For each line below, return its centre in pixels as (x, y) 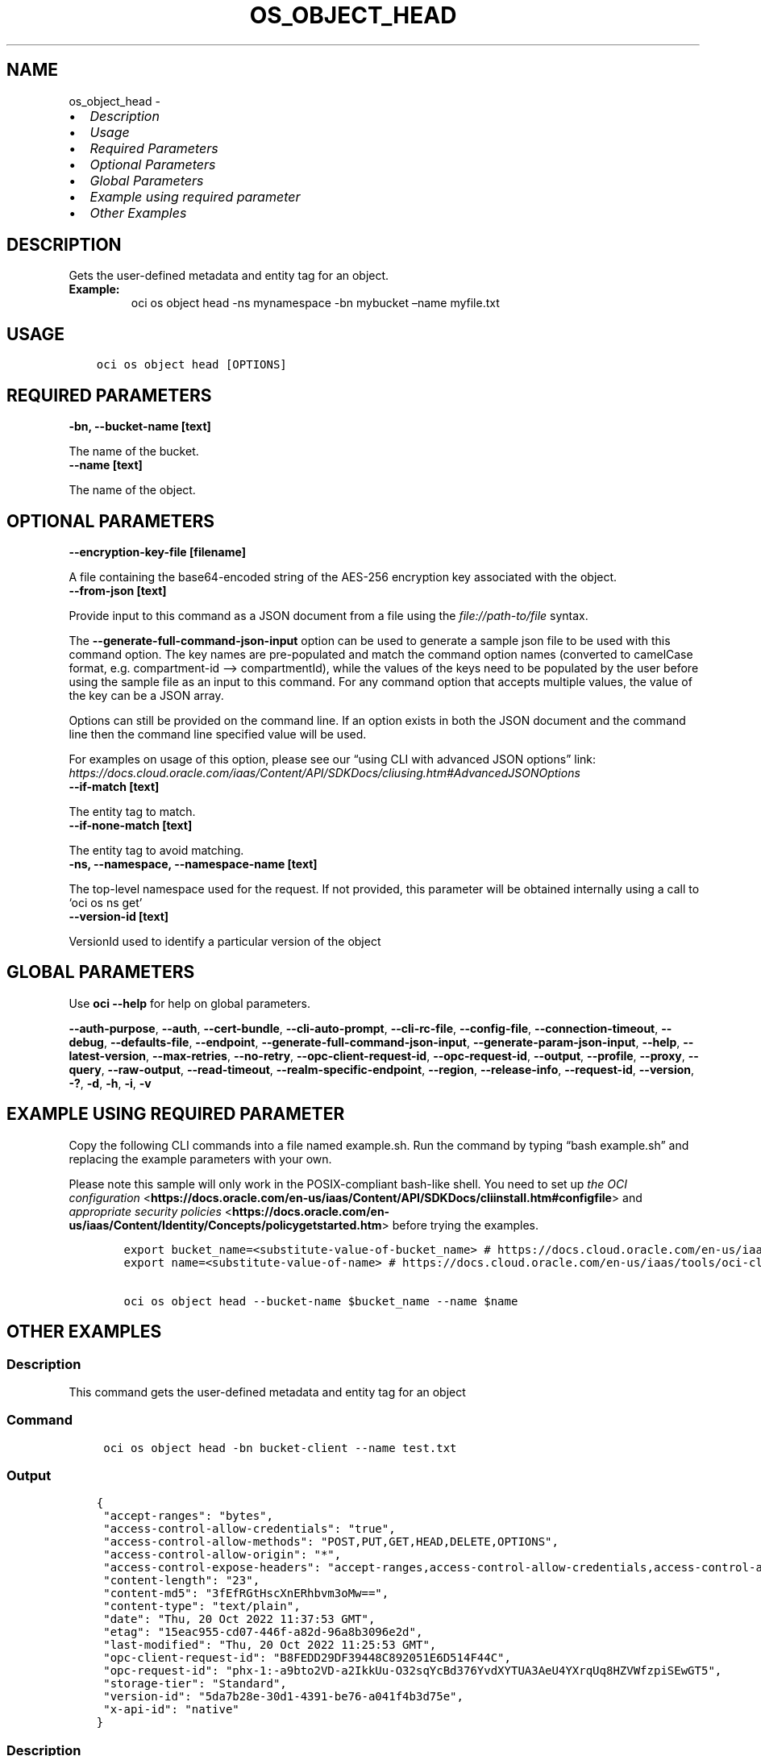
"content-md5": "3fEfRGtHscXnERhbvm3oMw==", (246, 1594)
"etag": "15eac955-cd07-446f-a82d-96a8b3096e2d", (263, 1632)
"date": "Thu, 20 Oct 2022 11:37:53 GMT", (239, 1619)
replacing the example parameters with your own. (200, 1159)
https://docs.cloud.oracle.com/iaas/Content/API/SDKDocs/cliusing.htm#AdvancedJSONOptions (324, 772)
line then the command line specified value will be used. (218, 734)
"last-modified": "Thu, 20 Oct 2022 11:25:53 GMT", (270, 1645)
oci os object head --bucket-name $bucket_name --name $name (321, 1301)
